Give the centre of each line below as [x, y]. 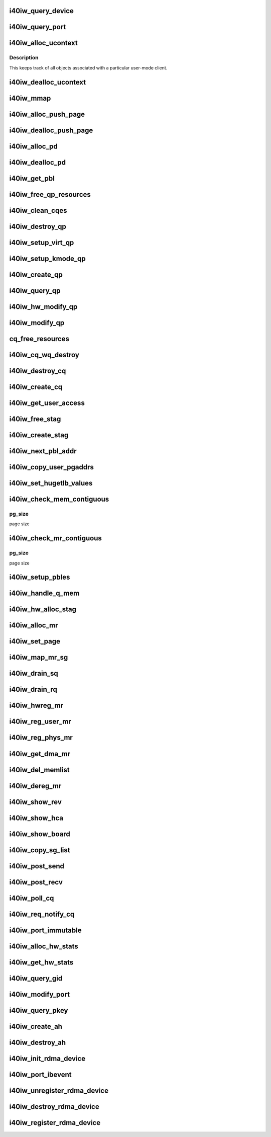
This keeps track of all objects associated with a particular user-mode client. [88, 67]
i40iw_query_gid [36, 978]
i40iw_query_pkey [39, 1010]
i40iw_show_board [40, 834]
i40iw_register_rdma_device [55, 1123]
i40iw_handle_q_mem [44, 593]
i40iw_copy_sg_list [40, 850]
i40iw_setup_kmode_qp [48, 258]
